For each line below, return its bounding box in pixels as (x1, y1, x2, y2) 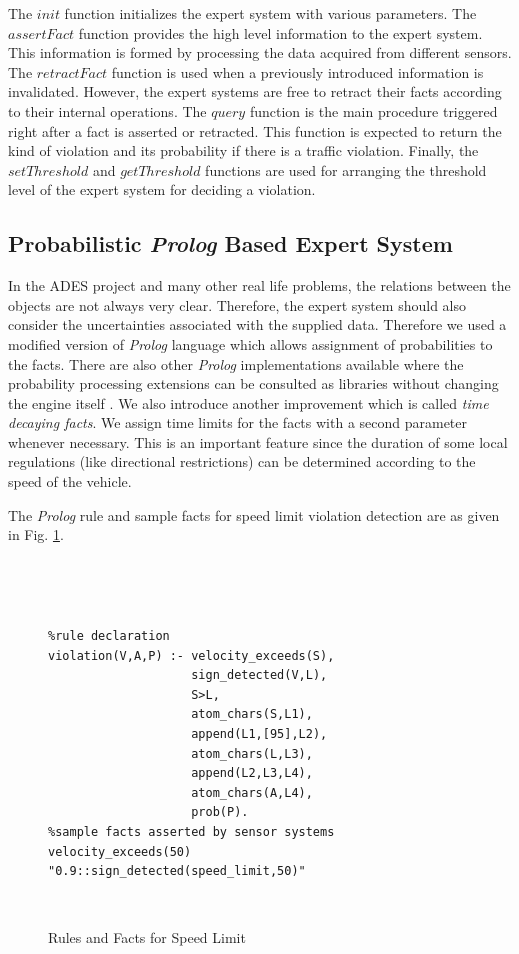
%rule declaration (48, 629, 170, 644)
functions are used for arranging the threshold (205, 159, 487, 180)
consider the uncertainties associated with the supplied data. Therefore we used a (8, 314, 507, 335)
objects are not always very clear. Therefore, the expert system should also (8, 294, 466, 315)
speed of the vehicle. (8, 471, 132, 492)
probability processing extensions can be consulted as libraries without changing (8, 373, 499, 394)
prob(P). (191, 805, 249, 820)
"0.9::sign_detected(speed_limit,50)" (48, 864, 306, 879)
